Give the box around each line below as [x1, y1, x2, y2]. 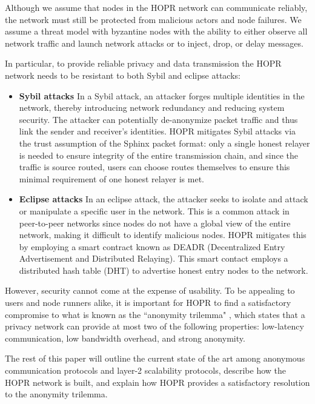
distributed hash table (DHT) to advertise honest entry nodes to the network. [19, 263, 308, 276]
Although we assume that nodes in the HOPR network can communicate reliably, [5, 1, 308, 13]
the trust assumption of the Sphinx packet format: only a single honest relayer [19, 136, 310, 149]
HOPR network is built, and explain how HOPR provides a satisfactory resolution [5, 376, 310, 388]
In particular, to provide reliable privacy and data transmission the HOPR [5, 57, 282, 70]
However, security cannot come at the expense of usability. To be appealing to [5, 284, 295, 297]
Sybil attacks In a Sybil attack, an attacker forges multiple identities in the [19, 89, 305, 102]
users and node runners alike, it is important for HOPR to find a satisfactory [5, 296, 291, 309]
